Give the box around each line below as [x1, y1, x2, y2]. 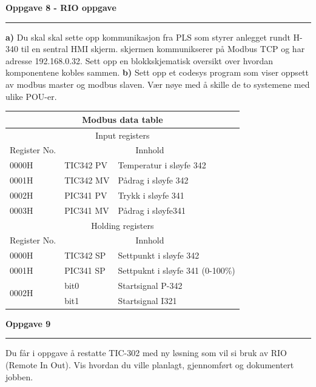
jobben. [5, 370, 33, 383]
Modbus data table [82, 113, 163, 125]
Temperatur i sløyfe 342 [118, 159, 206, 171]
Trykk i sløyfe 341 [118, 188, 184, 201]
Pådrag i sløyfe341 [118, 203, 186, 216]
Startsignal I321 [118, 294, 177, 306]
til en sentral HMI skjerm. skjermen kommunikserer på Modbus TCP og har [21, 42, 305, 55]
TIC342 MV [64, 174, 110, 187]
